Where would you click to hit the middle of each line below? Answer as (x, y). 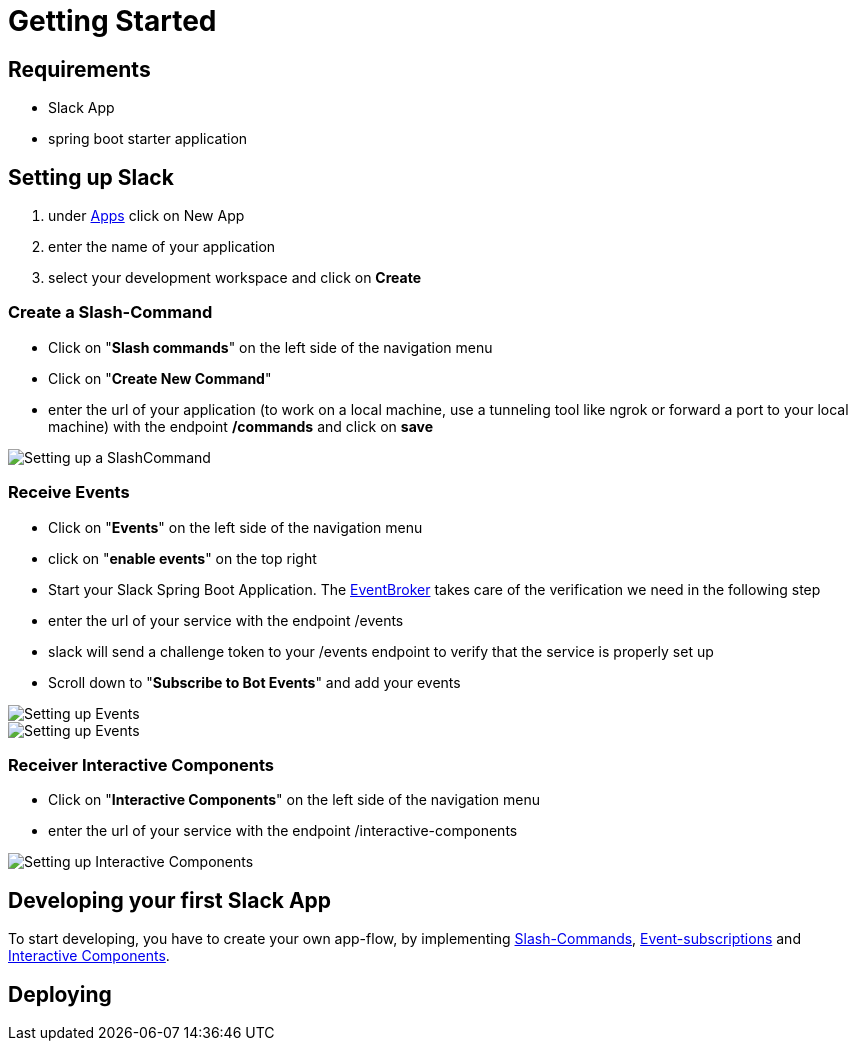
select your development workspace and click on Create (235, 278)
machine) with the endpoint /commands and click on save (241, 426)
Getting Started (112, 21)
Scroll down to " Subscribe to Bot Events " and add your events (254, 682)
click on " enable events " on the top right (182, 558)
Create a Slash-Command (110, 312)
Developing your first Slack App (170, 900)
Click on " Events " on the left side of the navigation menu (235, 527)
